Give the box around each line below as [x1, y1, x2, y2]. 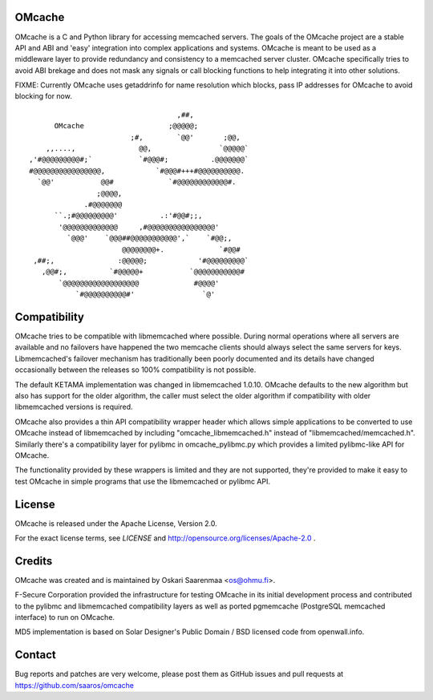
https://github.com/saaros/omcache [14, 680, 135, 690]
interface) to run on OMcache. [14, 613, 115, 622]
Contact [14, 648, 56, 662]
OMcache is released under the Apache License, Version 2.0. [14, 518, 218, 528]
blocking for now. [14, 91, 72, 101]
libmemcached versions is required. [14, 402, 133, 412]
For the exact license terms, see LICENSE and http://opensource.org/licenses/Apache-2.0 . [14, 533, 316, 543]
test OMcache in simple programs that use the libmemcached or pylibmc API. [14, 476, 270, 486]
